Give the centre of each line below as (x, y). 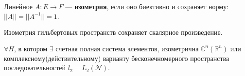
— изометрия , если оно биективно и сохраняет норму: (147, 6)
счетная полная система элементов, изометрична (127, 48)
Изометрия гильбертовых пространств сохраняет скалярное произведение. (113, 32)
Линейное (18, 6)
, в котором (31, 48)
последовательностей (35, 68)
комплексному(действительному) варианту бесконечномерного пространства (117, 58)
